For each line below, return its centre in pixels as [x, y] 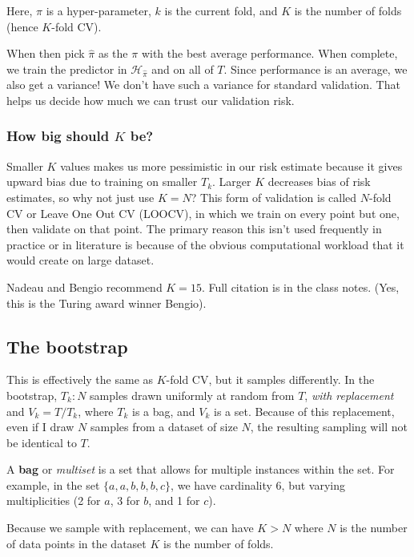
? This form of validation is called [274, 197]
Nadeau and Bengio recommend [84, 287]
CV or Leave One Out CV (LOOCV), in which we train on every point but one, [203, 213]
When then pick [46, 53]
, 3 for [125, 500]
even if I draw [40, 427]
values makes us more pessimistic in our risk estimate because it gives [231, 165]
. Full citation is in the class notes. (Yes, [300, 287]
